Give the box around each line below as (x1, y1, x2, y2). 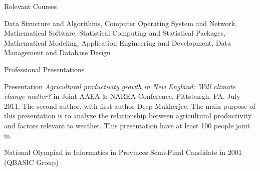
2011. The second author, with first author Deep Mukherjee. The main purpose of (4, 100, 255, 111)
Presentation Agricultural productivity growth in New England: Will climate (4, 81, 236, 91)
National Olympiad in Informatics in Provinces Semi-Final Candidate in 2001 (4, 147, 242, 157)
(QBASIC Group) (4, 156, 59, 167)
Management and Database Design (4, 47, 111, 58)
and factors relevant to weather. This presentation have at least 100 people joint (4, 120, 250, 130)
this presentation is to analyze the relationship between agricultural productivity (4, 110, 252, 121)
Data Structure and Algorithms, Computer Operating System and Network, (4, 18, 237, 28)
